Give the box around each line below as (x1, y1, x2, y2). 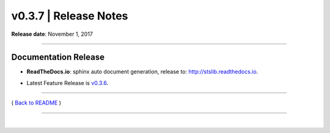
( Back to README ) (11, 99, 61, 106)
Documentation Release (11, 52, 105, 63)
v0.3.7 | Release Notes (11, 9, 128, 22)
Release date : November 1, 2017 (11, 30, 93, 38)
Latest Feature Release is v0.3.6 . (26, 79, 109, 86)
